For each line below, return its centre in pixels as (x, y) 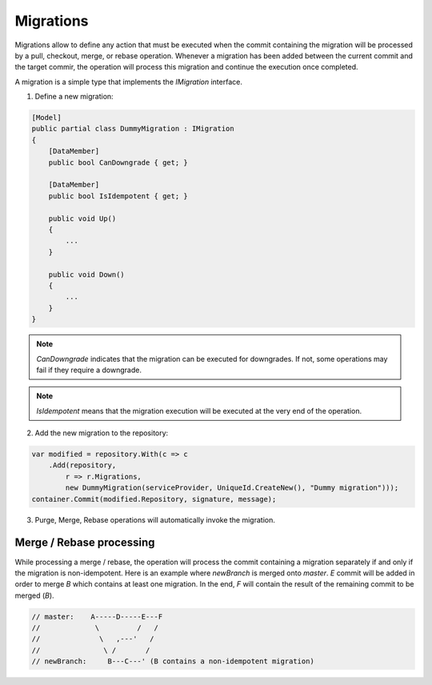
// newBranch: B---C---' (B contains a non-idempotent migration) (173, 661)
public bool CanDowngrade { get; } (118, 162)
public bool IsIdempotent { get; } (118, 196)
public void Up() (82, 218)
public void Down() (87, 274)
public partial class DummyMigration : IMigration (133, 129)
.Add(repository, (82, 465)
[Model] (46, 118)
